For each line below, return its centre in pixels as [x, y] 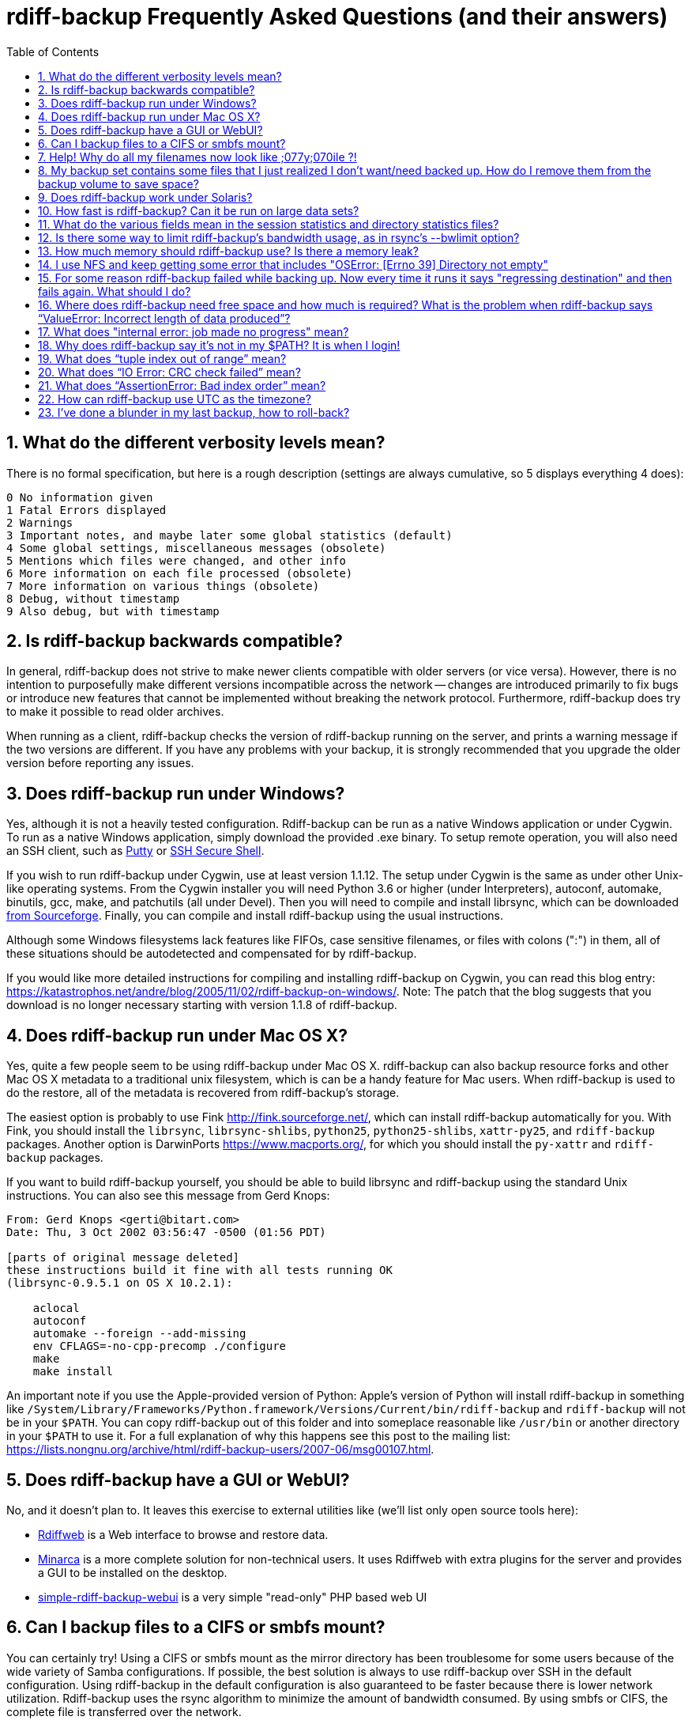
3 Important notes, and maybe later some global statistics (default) [229, 535]
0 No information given [80, 497]
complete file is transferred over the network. [124, 1711]
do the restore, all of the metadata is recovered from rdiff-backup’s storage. [203, 1093]
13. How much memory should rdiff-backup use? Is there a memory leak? [228, 251]
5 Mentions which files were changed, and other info [176, 560]
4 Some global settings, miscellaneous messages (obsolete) [196, 548]
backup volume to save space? [118, 183]
